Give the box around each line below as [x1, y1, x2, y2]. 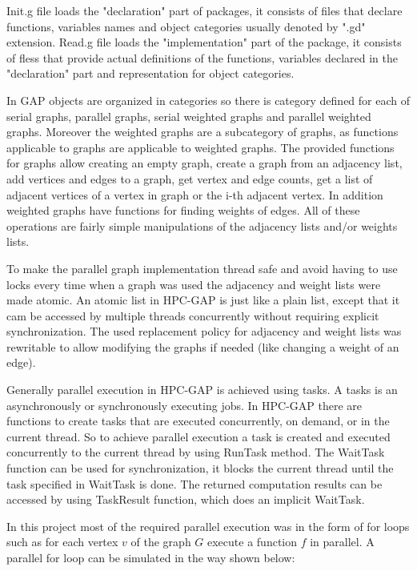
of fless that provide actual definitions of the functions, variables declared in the [6, 49, 398, 66]
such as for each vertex [6, 533, 118, 550]
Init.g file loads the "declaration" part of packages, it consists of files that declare [6, 2, 403, 18]
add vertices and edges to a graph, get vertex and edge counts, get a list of [6, 170, 373, 187]
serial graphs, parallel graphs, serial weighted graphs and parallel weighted [6, 107, 371, 124]
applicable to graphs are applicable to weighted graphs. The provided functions [6, 139, 395, 155]
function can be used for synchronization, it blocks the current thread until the [6, 460, 394, 477]
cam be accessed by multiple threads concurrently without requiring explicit [6, 307, 379, 324]
